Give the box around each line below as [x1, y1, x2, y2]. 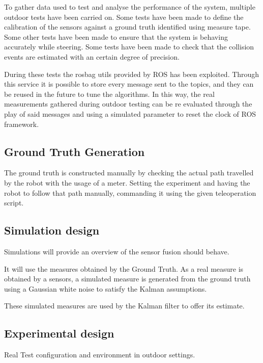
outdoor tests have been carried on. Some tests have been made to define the [4, 11, 244, 22]
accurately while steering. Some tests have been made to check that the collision [4, 41, 254, 52]
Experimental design [4, 325, 114, 341]
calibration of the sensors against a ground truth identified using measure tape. [4, 21, 251, 32]
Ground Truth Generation [4, 143, 145, 159]
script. [4, 197, 24, 208]
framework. [4, 118, 39, 129]
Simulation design [4, 222, 100, 238]
